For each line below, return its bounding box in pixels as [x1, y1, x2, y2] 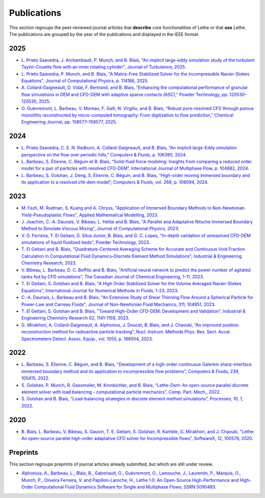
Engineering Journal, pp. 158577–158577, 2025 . [21, 119, 117, 125]
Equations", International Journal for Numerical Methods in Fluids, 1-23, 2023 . [21, 288, 179, 293]
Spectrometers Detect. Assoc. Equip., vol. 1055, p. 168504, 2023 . [21, 336, 153, 342]
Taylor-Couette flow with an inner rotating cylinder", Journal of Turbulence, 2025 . [21, 64, 186, 70]
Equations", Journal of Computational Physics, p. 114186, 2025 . [21, 78, 149, 84]
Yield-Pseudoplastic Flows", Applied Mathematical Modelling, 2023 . [21, 212, 159, 218]
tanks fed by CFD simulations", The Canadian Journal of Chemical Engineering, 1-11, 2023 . [21, 274, 204, 280]
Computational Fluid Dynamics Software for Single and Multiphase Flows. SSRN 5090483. [34, 484, 217, 490]
